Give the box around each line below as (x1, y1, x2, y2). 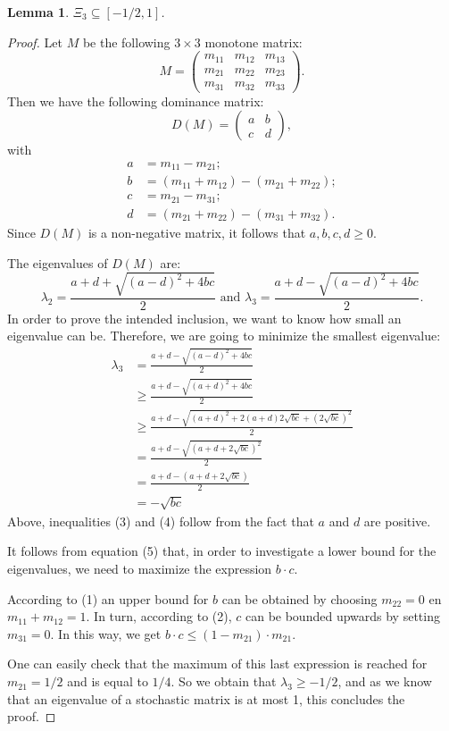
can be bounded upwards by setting (245, 607, 440, 626)
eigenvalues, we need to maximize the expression (7, 559, 272, 578)
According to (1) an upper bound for (7, 589, 209, 608)
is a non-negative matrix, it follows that (87, 223, 306, 241)
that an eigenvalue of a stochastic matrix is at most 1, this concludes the (7, 689, 405, 708)
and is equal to (67, 672, 148, 691)
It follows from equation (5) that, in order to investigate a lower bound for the (7, 542, 437, 560)
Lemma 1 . (7, 3, 70, 21)
